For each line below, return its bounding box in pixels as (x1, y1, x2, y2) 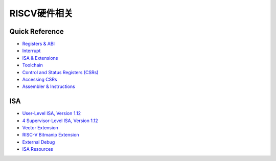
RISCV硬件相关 (9, 8, 74, 19)
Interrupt (22, 48, 41, 54)
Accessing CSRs (22, 77, 57, 83)
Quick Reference (9, 27, 64, 36)
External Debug (22, 139, 55, 145)
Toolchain (22, 62, 43, 68)
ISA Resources (22, 146, 53, 152)
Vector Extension (22, 125, 58, 131)
